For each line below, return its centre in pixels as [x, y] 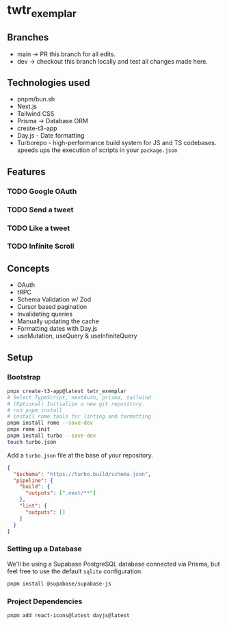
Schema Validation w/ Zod [54, 299]
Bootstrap [24, 377]
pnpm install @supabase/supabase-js [59, 584]
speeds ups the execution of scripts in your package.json [97, 150]
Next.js [27, 107]
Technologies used [49, 83]
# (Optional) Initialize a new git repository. [76, 404]
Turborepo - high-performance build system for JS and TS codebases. [117, 143]
